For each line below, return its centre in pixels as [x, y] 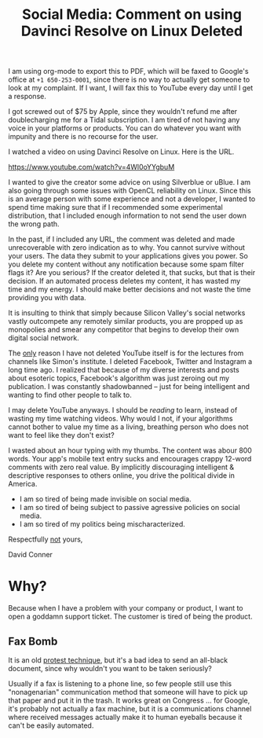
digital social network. [44, 338]
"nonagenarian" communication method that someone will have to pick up [128, 692]
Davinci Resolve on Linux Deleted [132, 31]
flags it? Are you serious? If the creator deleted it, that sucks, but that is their [132, 273]
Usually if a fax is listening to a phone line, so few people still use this [120, 683]
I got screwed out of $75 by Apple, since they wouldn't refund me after [123, 112]
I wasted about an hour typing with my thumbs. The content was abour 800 [130, 450]
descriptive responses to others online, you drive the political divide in [122, 475]
